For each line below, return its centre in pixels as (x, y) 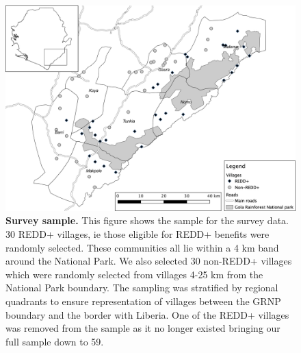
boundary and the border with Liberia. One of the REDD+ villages (147, 314)
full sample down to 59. (55, 341)
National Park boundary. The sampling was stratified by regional (142, 288)
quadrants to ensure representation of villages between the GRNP (143, 301)
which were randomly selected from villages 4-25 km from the (134, 274)
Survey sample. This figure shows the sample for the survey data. (147, 220)
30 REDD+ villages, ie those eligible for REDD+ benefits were (138, 233)
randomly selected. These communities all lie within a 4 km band (142, 247)
